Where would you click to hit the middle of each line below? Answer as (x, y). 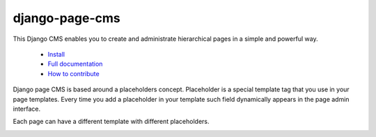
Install (56, 54)
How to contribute (74, 73)
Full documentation (75, 64)
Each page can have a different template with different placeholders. (111, 122)
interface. (27, 109)
